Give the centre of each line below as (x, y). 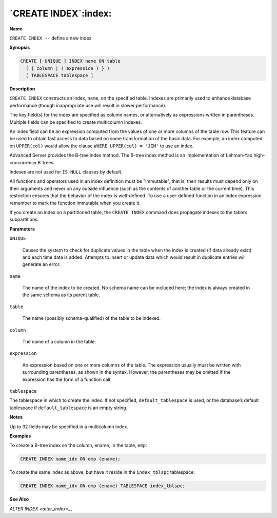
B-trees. (46, 162)
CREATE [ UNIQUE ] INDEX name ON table (70, 61)
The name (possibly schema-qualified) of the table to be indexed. (92, 318)
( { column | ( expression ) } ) (68, 68)
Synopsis (20, 47)
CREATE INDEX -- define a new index (51, 38)
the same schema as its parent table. (61, 295)
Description (22, 89)
